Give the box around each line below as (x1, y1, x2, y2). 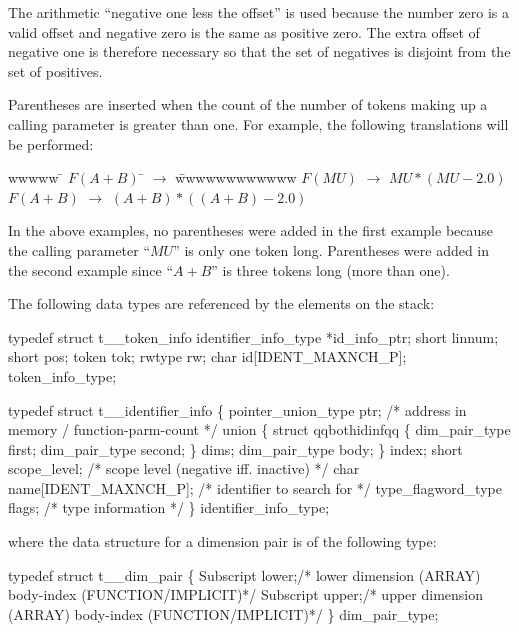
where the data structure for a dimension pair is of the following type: (8, 531, 437, 552)
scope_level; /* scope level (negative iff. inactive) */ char (8, 458, 360, 479)
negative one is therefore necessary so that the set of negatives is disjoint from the (8, 41, 511, 62)
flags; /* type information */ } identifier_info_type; (8, 497, 330, 518)
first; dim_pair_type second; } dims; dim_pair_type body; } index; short (8, 438, 463, 459)
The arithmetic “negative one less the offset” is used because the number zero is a (8, 2, 510, 22)
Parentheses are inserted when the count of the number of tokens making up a (8, 94, 488, 115)
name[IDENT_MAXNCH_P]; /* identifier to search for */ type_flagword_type (8, 477, 502, 498)
